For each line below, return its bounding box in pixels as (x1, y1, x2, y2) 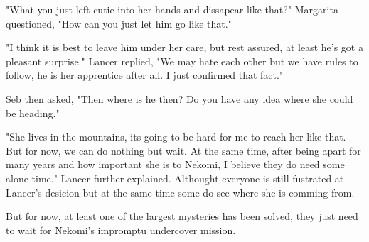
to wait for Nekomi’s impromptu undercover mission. (6, 222, 236, 237)
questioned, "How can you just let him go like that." (6, 16, 232, 31)
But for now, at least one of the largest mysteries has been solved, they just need (6, 209, 358, 224)
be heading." (6, 105, 60, 120)
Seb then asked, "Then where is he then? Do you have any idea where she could (6, 91, 353, 106)
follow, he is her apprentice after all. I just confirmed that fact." (6, 67, 284, 82)
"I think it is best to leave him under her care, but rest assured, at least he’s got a (6, 40, 363, 55)
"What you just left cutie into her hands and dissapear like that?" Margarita (6, 2, 338, 16)
